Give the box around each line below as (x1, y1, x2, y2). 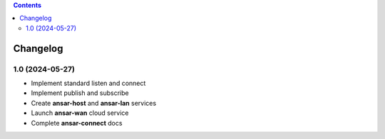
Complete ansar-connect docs (31, 118, 123, 127)
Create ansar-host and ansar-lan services (31, 99, 157, 107)
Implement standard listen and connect (31, 79, 146, 87)
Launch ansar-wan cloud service (31, 109, 129, 117)
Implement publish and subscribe (31, 89, 129, 97)
